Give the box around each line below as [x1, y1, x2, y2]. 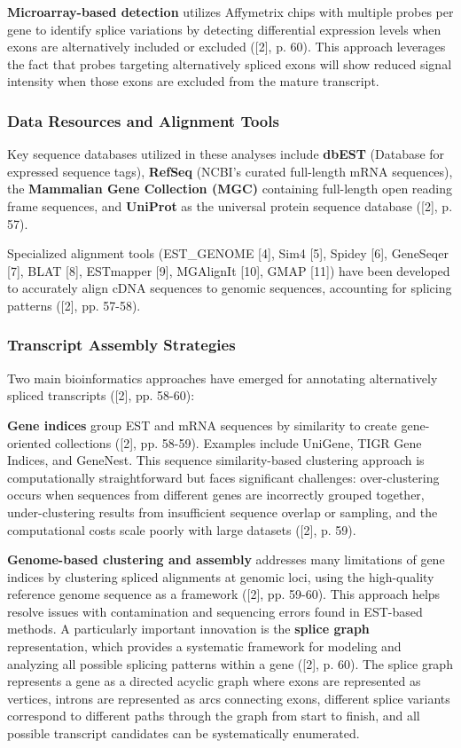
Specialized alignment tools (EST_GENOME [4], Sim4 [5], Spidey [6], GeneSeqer [7, 244, 449, 263]
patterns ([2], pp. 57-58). [7, 295, 141, 314]
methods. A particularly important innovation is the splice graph [7, 619, 370, 638]
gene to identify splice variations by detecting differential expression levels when [7, 20, 441, 38]
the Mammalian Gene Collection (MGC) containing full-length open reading [7, 179, 453, 198]
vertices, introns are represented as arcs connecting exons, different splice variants [7, 689, 450, 707]
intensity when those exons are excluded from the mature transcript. [7, 72, 379, 91]
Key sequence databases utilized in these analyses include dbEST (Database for [7, 145, 445, 163]
